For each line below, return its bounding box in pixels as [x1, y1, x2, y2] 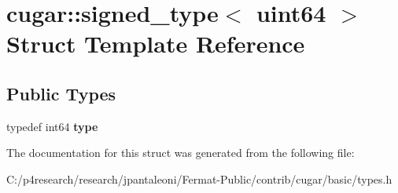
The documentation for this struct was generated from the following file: [6, 144, 355, 161]
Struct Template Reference [6, 27, 305, 60]
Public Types [6, 81, 116, 105]
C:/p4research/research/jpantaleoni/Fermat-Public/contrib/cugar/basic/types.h [6, 170, 392, 187]
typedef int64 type [6, 118, 98, 134]
